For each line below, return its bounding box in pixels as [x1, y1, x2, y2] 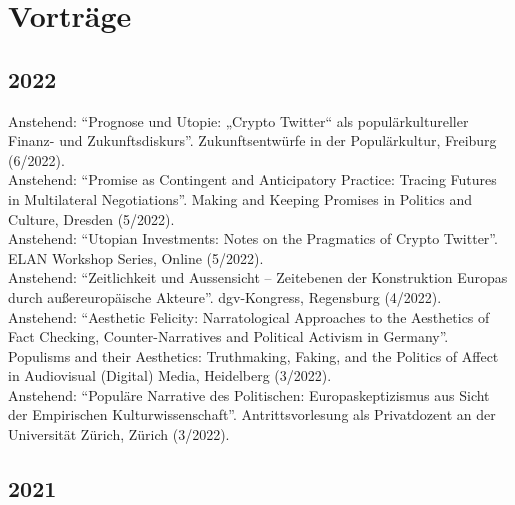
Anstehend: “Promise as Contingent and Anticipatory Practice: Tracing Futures [8, 169, 497, 190]
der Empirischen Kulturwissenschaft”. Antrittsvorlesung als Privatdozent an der [8, 404, 496, 425]
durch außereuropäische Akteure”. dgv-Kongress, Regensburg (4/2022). [8, 286, 442, 307]
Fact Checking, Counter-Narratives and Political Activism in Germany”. [8, 326, 449, 347]
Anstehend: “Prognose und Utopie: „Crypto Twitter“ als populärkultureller [8, 110, 469, 131]
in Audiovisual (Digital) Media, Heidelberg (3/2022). [8, 365, 332, 386]
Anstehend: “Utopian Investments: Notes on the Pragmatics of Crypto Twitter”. [8, 228, 498, 249]
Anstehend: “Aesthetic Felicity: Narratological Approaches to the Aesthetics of [8, 306, 490, 327]
